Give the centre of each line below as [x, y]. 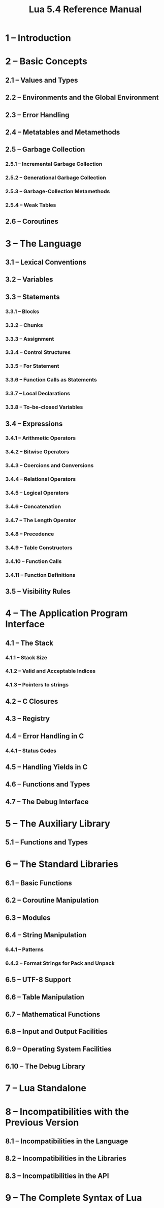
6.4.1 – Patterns [25, 949]
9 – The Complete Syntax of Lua [74, 1198]
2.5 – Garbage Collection [45, 150]
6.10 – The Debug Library [45, 1066]
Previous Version [42, 1122]
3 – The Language [44, 243]
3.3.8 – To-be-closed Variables [44, 407]
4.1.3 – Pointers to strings [37, 685]
